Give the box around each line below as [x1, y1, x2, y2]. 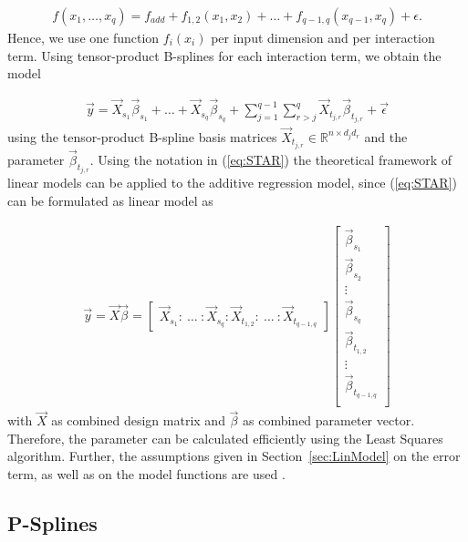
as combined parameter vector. [243, 411, 415, 430]
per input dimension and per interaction [211, 28, 435, 47]
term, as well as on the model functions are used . [7, 465, 286, 484]
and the [364, 127, 408, 146]
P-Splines [7, 509, 98, 537]
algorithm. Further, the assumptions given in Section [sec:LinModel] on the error [7, 446, 461, 465]
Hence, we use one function [7, 28, 160, 47]
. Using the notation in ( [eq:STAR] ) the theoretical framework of [89, 150, 452, 169]
